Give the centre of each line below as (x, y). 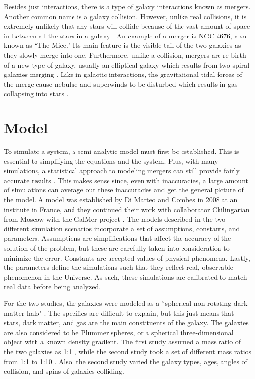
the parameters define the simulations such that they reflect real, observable (119, 267)
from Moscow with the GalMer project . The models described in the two (115, 219)
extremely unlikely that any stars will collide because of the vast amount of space (127, 26)
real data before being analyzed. (53, 286)
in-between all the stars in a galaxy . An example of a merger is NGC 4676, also (125, 35)
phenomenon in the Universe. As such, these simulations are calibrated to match (126, 277)
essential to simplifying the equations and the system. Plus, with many (111, 161)
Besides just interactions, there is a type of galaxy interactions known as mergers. (127, 6)
